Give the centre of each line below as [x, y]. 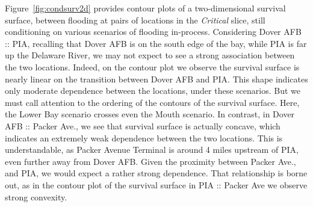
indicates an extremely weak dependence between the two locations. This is [144, 137]
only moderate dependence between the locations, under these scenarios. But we [153, 91]
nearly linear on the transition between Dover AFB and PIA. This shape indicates [156, 79]
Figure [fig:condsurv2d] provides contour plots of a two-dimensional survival [145, 8]
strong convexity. [36, 196]
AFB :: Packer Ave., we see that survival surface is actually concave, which [143, 125]
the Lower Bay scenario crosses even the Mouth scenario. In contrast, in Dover [150, 114]
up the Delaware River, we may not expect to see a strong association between [150, 55]
